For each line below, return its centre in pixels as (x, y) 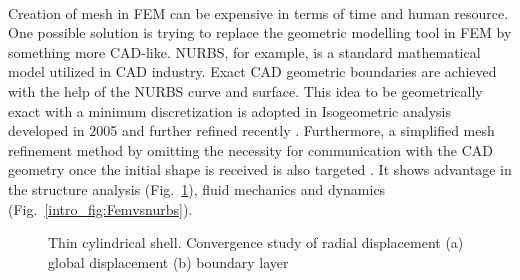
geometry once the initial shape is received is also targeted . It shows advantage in (260, 169)
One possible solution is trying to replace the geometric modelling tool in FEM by (260, 32)
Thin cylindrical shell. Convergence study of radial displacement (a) (256, 242)
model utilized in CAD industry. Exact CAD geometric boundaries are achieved (252, 71)
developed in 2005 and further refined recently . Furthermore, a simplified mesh (251, 130)
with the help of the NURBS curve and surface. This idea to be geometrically (245, 90)
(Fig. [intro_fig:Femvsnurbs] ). (100, 208)
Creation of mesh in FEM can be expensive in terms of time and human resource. (258, 12)
